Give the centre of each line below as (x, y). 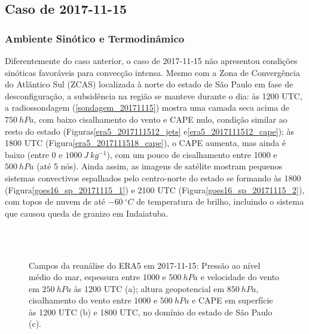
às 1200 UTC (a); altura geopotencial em (149, 288)
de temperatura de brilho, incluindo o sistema (220, 201)
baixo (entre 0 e (34, 154)
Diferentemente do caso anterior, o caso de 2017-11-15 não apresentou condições (151, 60)
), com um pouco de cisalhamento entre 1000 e (192, 154)
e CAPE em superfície (232, 300)
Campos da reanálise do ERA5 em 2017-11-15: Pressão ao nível (145, 265)
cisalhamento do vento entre (80, 300)
